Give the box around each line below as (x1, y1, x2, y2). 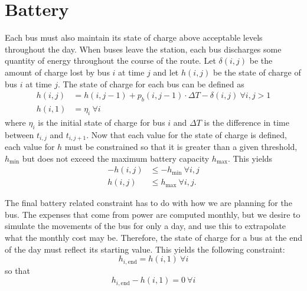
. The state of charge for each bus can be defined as (58, 77, 244, 90)
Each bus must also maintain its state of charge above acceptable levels (5, 31, 263, 44)
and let (153, 66, 179, 78)
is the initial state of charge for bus (38, 116, 165, 128)
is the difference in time (204, 116, 289, 128)
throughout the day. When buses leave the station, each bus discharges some (5, 42, 282, 55)
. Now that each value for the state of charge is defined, (86, 128, 287, 140)
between (5, 128, 34, 140)
